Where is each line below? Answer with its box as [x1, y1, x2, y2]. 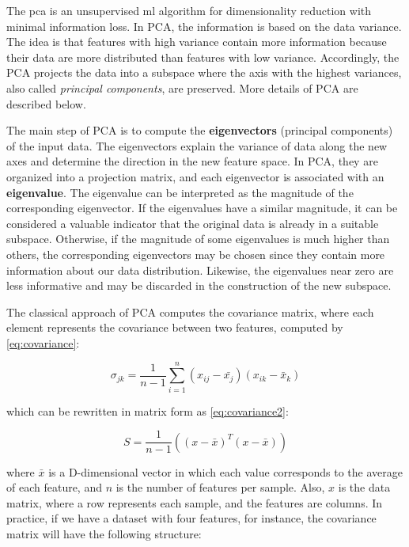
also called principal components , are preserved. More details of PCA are [6, 79, 358, 96]
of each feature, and [6, 479, 102, 496]
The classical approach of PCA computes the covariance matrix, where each [6, 303, 374, 320]
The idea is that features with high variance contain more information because [6, 33, 387, 50]
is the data [338, 479, 391, 496]
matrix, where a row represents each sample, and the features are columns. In [6, 494, 383, 511]
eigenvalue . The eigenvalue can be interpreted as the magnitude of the [6, 184, 354, 200]
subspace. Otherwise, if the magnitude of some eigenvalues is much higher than [6, 230, 390, 247]
